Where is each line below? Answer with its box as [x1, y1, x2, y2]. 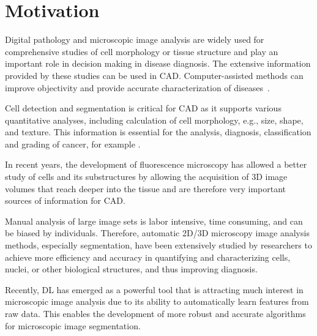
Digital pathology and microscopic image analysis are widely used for [5, 33, 264, 46]
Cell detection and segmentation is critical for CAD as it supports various [5, 102, 282, 114]
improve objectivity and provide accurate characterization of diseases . [5, 81, 270, 94]
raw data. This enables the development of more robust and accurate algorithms [5, 307, 306, 319]
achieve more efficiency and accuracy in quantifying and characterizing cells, [5, 250, 291, 263]
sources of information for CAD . [5, 194, 125, 207]
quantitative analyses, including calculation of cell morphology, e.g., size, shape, [5, 113, 304, 126]
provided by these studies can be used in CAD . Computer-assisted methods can [5, 69, 304, 81]
